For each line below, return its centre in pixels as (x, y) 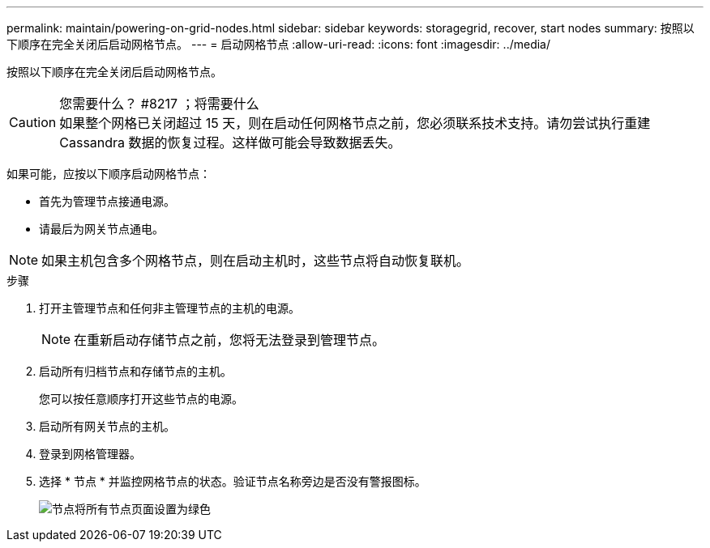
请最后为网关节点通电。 (101, 229)
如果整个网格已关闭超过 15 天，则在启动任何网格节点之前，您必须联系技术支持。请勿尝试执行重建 (355, 123)
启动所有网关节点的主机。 (107, 426)
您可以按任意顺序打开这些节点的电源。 (141, 399)
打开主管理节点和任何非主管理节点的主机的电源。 (169, 308)
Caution (33, 122)
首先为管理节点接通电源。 (107, 201)
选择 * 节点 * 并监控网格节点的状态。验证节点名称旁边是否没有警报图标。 (233, 481)
